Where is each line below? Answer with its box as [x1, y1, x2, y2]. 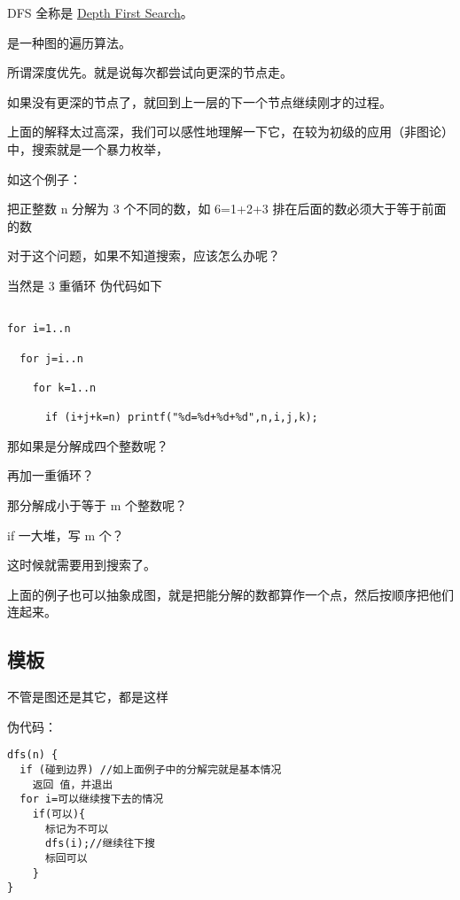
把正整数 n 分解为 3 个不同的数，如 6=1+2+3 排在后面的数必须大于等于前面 [7, 199, 447, 218]
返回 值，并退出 [32, 778, 113, 791]
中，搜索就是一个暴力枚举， [7, 139, 168, 158]
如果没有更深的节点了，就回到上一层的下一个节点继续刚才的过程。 [7, 92, 392, 111]
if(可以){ [32, 807, 86, 820]
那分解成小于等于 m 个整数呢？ [7, 495, 187, 514]
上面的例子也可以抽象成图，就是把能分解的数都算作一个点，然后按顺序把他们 [7, 585, 454, 603]
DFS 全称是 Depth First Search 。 [7, 4, 193, 21]
